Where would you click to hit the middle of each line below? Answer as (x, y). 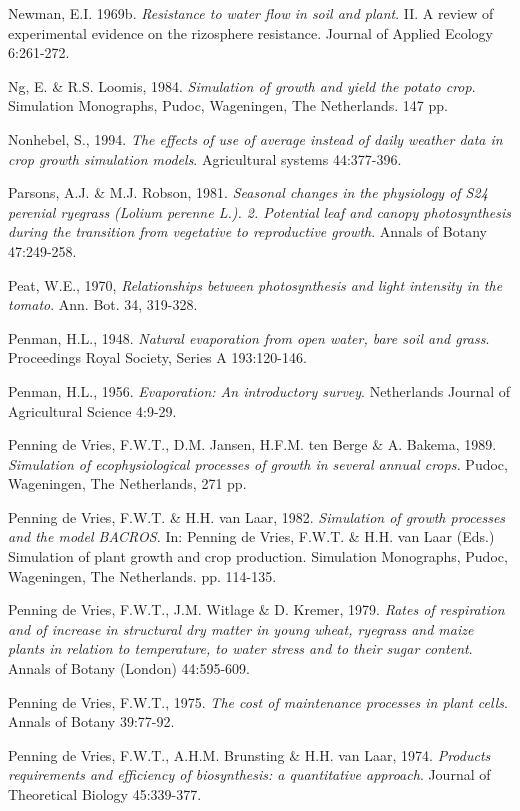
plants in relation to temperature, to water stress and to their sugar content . (240, 648)
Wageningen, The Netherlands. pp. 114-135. (142, 575)
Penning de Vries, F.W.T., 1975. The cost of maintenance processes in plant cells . (258, 701)
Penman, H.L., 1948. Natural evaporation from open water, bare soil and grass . (249, 337)
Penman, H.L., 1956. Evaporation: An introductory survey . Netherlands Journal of (259, 390)
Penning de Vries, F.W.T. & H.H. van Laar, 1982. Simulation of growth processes (257, 516)
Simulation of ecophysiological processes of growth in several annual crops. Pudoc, (258, 463)
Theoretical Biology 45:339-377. (105, 794)
